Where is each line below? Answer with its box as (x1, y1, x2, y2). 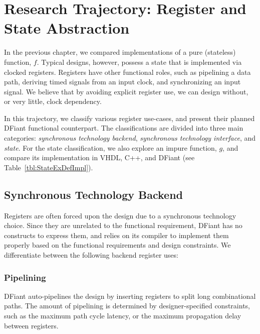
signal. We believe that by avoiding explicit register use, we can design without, (4, 86, 248, 96)
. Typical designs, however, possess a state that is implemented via (37, 56, 242, 67)
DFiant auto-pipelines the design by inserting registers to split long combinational (4, 290, 256, 301)
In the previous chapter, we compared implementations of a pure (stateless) (4, 47, 236, 57)
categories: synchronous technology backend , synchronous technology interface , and (4, 133, 256, 143)
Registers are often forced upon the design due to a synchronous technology (4, 210, 236, 220)
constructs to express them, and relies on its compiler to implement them (4, 230, 229, 240)
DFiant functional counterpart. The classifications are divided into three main (4, 123, 243, 133)
